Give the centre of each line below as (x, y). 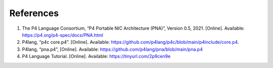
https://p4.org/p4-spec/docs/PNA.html (63, 35)
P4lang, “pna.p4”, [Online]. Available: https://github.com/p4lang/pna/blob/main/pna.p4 (112, 49)
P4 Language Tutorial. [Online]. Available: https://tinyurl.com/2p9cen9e (96, 56)
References (34, 13)
